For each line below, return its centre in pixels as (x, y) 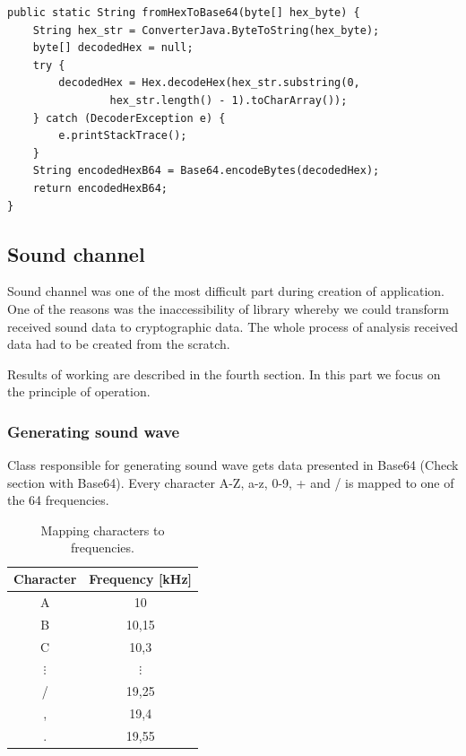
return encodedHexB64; (100, 188)
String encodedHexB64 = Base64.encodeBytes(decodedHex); (206, 171)
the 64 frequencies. (58, 500)
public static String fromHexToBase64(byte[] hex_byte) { (184, 13)
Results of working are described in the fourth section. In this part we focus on (224, 374)
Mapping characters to (103, 530)
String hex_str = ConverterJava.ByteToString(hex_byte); (206, 30)
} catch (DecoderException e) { (129, 118)
